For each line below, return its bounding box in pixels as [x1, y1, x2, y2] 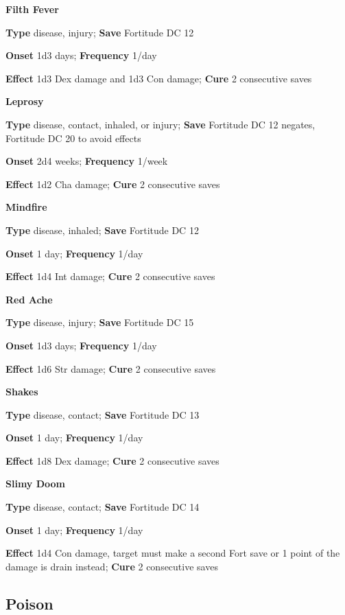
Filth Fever [5, 2, 59, 16]
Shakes [5, 384, 38, 399]
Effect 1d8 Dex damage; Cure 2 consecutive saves [5, 453, 219, 467]
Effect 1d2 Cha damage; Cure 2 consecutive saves [5, 176, 220, 191]
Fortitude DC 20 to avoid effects [5, 130, 141, 145]
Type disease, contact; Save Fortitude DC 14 [5, 500, 200, 514]
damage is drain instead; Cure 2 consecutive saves [5, 559, 218, 573]
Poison [5, 592, 53, 614]
